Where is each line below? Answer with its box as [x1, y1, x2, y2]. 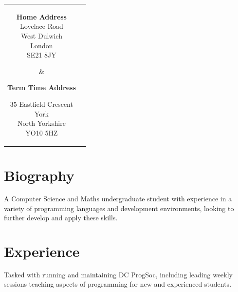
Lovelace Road [20, 21, 63, 31]
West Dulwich [20, 30, 62, 40]
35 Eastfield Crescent [10, 98, 73, 109]
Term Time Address [7, 82, 76, 93]
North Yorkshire [17, 118, 66, 128]
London [30, 40, 53, 50]
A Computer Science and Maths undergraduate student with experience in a [4, 193, 232, 203]
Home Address [16, 11, 67, 21]
